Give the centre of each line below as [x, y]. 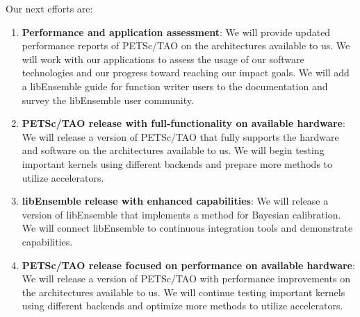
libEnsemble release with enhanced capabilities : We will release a [175, 201]
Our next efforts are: [49, 8]
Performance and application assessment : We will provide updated [176, 32]
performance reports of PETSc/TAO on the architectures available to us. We [186, 45]
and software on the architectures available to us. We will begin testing [173, 150]
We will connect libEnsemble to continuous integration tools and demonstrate [187, 228]
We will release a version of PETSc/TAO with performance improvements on [186, 279]
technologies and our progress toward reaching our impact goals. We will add [186, 72]
